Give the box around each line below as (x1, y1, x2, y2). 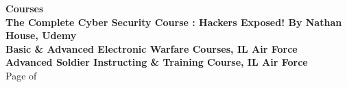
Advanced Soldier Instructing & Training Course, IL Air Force (5, 55, 308, 69)
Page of (5, 68, 37, 82)
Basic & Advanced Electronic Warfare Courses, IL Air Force (5, 41, 298, 55)
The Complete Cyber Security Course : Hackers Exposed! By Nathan (5, 14, 342, 29)
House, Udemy (5, 28, 77, 42)
